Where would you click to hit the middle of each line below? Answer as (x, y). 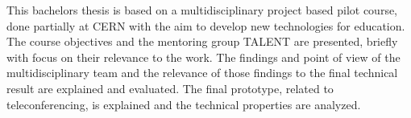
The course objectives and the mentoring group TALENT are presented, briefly (202, 41)
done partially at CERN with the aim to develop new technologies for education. (206, 25)
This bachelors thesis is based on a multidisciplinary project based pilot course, (202, 10)
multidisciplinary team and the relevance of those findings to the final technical (202, 73)
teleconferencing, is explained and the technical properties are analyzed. (184, 104)
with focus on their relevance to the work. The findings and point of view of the (203, 57)
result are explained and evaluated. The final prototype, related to (170, 88)
